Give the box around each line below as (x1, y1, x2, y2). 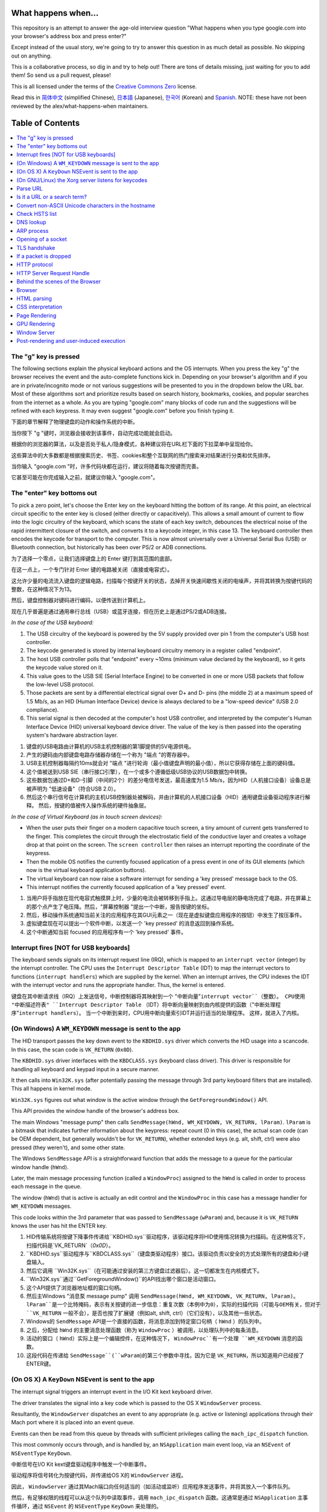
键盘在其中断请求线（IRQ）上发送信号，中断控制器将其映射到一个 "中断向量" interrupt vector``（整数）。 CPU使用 (11, 992, 305, 1000)
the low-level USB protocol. (26, 680, 95, 688)
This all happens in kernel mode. (11, 1085, 92, 1092)
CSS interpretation (16, 303, 63, 311)
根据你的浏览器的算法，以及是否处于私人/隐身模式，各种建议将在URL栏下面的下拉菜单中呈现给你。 (11, 440, 256, 448)
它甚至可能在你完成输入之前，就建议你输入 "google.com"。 (11, 474, 159, 481)
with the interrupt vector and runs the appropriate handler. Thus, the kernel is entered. (11, 982, 226, 989)
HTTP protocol (16, 261, 53, 269)
